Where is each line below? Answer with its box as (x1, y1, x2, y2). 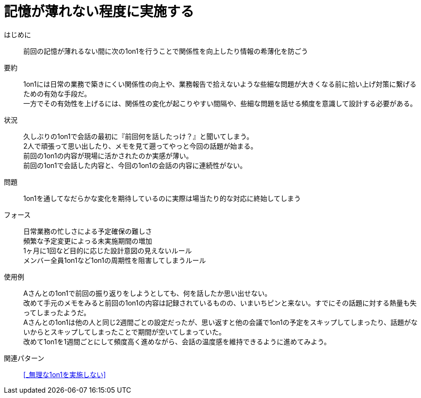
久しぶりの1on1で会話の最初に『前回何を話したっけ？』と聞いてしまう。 (23, 132, 254, 140)
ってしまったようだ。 (23, 308, 91, 317)
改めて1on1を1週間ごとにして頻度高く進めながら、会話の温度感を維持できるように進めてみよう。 (23, 337, 331, 346)
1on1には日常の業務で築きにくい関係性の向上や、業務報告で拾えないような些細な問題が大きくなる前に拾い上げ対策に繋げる (23, 79, 417, 88)
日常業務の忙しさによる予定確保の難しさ (23, 227, 152, 235)
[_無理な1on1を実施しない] (23, 370, 106, 379)
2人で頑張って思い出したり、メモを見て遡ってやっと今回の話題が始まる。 (23, 141, 258, 150)
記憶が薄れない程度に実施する (4, 3, 194, 20)
